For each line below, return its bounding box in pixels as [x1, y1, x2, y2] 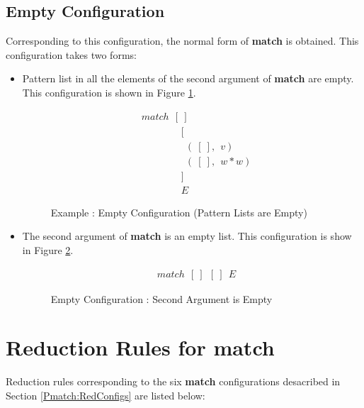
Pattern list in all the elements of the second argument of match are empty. [22, 71, 354, 86]
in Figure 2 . [22, 242, 74, 257]
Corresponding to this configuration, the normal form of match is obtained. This [6, 33, 359, 48]
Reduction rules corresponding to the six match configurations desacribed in [6, 374, 341, 389]
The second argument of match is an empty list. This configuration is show [22, 228, 352, 243]
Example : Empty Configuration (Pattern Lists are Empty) [50, 204, 307, 219]
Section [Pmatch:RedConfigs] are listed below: [6, 387, 205, 402]
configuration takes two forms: [6, 47, 137, 62]
